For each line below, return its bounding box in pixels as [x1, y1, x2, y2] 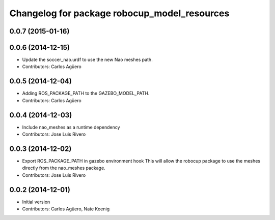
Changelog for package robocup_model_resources [9, 8, 230, 19]
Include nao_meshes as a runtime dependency [22, 124, 120, 130]
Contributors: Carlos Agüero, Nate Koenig [22, 206, 109, 212]
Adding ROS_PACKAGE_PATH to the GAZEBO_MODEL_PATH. [22, 90, 150, 97]
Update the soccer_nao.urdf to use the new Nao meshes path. [22, 56, 153, 63]
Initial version [22, 199, 50, 205]
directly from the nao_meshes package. [22, 165, 105, 171]
